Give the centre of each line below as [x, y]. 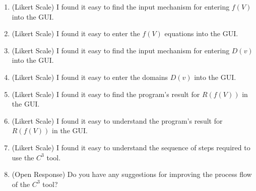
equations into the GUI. [201, 33]
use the [23, 157]
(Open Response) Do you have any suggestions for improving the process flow [132, 174]
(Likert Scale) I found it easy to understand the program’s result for [117, 120]
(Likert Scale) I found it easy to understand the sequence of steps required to [131, 147]
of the [21, 184]
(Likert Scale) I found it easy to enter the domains [90, 77]
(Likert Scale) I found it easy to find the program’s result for [106, 94]
